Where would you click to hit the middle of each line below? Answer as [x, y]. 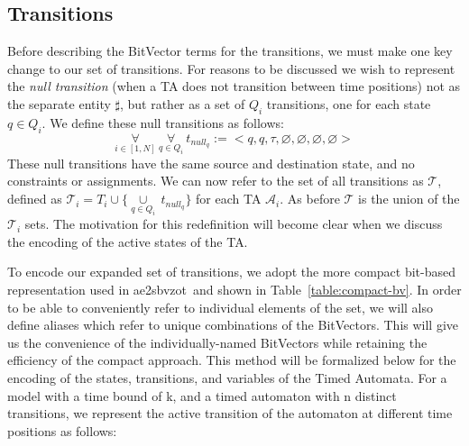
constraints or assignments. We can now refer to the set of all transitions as [216, 181]
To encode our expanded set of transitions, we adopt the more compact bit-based [232, 272]
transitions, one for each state [349, 103]
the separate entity [59, 103]
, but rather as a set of [182, 103]
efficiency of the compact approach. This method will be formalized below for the [232, 360]
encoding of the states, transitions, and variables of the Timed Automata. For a [227, 377]
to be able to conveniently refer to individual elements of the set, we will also [220, 307]
